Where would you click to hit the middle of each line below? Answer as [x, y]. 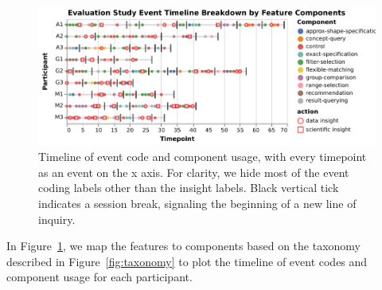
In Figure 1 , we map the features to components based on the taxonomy [183, 246]
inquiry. [57, 219]
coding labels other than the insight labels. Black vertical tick [189, 188]
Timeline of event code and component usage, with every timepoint [203, 157]
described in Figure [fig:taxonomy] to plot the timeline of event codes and [187, 261]
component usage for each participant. [99, 277]
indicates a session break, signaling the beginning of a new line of [197, 203]
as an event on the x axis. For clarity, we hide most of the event [194, 172]
